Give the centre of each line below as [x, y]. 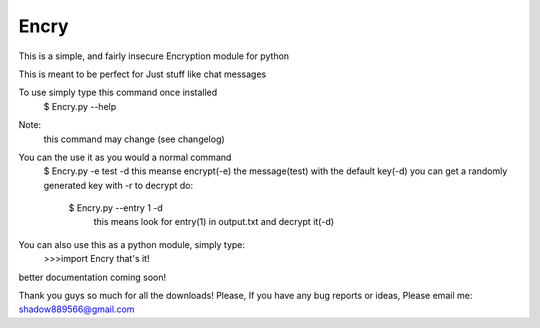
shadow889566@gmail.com [76, 309]
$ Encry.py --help [80, 106]
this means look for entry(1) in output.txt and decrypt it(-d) [214, 222]
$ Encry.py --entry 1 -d [116, 208]
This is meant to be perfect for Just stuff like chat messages [142, 74]
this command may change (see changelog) [134, 139]
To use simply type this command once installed [118, 92]
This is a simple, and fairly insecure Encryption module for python [154, 56]
